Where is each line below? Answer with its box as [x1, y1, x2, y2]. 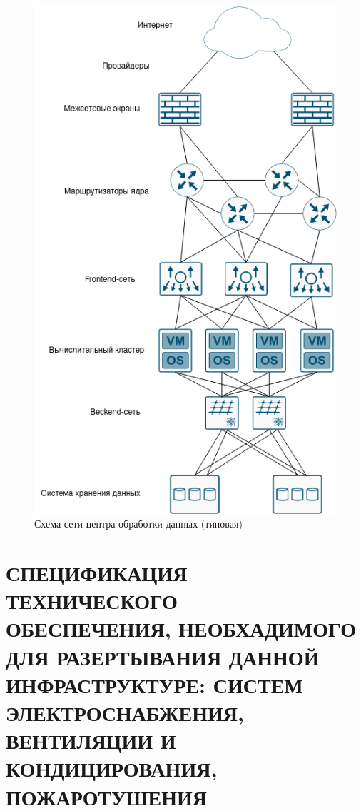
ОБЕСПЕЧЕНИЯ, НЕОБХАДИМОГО [6, 614, 356, 643]
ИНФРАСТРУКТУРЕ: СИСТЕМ [6, 670, 303, 699]
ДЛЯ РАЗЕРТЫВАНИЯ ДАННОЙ [6, 642, 320, 671]
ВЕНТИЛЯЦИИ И [6, 726, 176, 755]
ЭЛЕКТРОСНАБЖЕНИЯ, [6, 697, 244, 727]
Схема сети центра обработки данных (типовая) [34, 516, 243, 531]
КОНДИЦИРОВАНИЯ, [6, 754, 218, 783]
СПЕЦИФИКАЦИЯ [6, 558, 188, 588]
